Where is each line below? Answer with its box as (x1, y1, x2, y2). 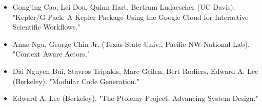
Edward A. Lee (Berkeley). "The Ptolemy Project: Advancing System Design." (12, 93, 258, 103)
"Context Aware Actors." (12, 48, 90, 59)
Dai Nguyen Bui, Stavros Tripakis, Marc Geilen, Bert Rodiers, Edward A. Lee (12, 65, 258, 76)
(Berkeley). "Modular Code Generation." (12, 75, 139, 86)
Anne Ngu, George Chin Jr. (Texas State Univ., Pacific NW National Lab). (12, 38, 250, 49)
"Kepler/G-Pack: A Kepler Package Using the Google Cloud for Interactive (12, 11, 249, 22)
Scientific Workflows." (12, 21, 80, 32)
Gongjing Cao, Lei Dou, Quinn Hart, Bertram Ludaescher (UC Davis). (12, 2, 235, 12)
